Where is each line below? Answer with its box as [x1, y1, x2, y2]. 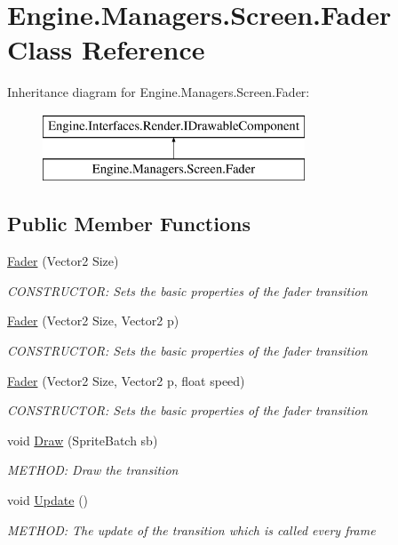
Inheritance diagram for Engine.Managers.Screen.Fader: [7, 83, 310, 101]
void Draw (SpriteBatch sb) [7, 430, 158, 449]
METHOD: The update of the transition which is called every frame [7, 520, 376, 539]
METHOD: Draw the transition [7, 461, 179, 479]
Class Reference [7, 31, 205, 68]
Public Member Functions [7, 210, 251, 237]
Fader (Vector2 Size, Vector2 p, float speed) [7, 371, 245, 389]
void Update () [7, 491, 89, 509]
